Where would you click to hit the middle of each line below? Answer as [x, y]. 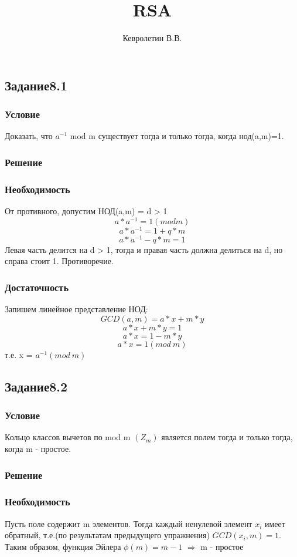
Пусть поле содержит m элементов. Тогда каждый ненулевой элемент [129, 523]
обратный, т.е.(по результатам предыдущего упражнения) [107, 535]
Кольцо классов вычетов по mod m [68, 437]
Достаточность [37, 287]
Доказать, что [29, 136]
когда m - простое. [38, 448]
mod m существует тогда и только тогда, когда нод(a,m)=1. [177, 136]
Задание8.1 [36, 85]
